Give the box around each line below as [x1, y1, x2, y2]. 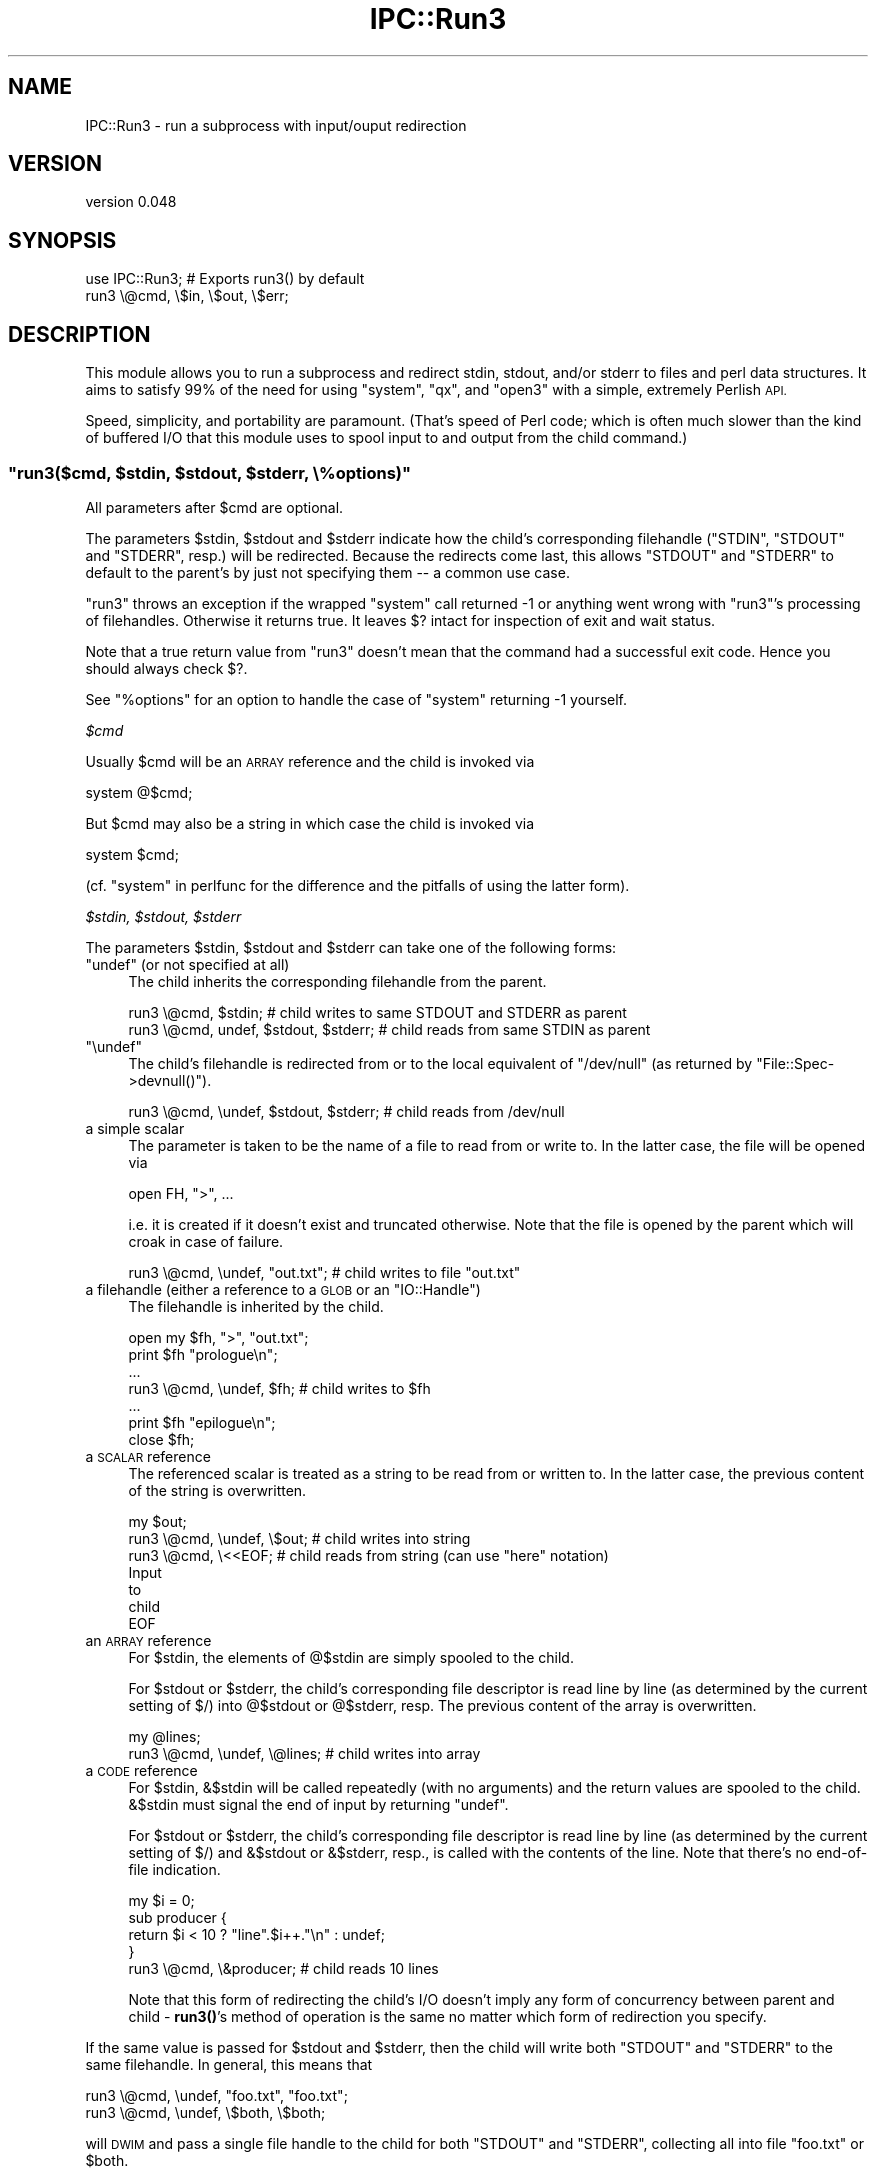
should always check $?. [85, 659, 248, 677]
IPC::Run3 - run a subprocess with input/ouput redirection [85, 116, 467, 134]
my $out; [128, 1512, 187, 1530]
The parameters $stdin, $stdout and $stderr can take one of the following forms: [85, 938, 617, 956]
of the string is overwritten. [128, 1481, 307, 1499]
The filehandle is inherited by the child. [128, 1297, 384, 1315]
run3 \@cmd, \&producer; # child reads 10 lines [128, 1959, 439, 1977]
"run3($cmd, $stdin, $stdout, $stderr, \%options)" [8, 462, 412, 483]
